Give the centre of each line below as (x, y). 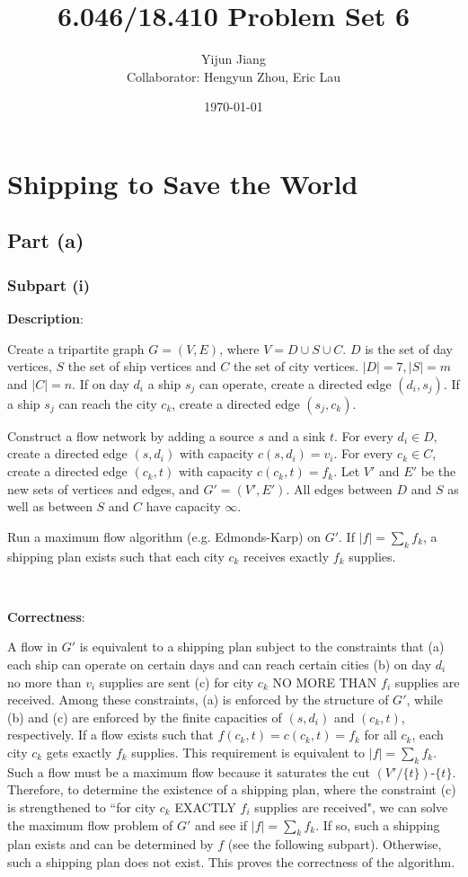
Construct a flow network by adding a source (131, 435)
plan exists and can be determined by (110, 844)
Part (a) (46, 240)
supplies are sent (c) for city (177, 682)
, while (424, 700)
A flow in (32, 647)
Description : (45, 319)
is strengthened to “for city (82, 806)
